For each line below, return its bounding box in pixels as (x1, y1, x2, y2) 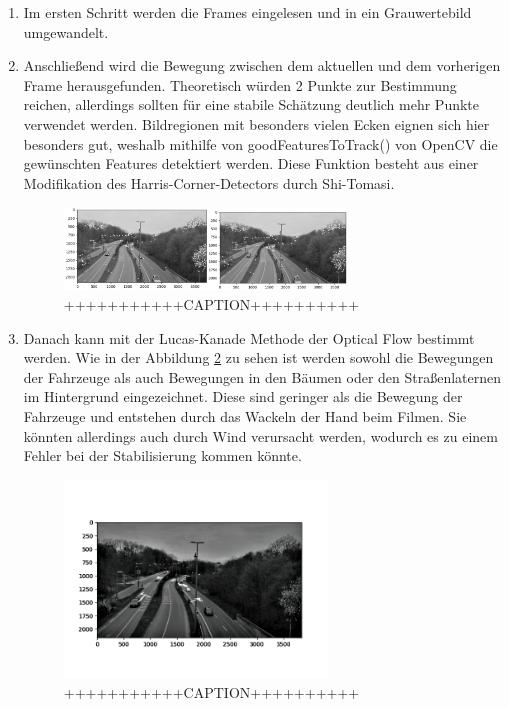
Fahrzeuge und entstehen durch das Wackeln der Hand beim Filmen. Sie (23, 405, 467, 426)
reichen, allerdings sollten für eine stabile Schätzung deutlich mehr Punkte (23, 94, 480, 115)
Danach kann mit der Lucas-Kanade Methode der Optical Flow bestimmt (23, 327, 475, 348)
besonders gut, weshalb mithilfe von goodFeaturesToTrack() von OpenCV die (23, 133, 498, 154)
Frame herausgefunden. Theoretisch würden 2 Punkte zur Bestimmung (23, 74, 457, 95)
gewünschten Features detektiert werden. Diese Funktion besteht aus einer (23, 153, 479, 174)
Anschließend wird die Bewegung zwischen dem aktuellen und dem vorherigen (23, 55, 501, 76)
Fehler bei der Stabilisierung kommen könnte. (23, 445, 302, 466)
